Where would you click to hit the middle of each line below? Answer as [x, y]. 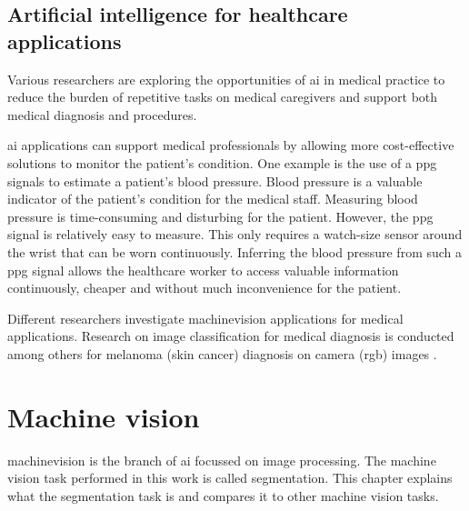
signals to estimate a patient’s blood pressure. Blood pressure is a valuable [215, 180]
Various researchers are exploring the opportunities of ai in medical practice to [226, 79]
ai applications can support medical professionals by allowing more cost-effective [231, 145]
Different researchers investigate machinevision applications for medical [205, 318]
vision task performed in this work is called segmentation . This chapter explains [230, 478]
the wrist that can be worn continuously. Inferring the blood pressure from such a [235, 251]
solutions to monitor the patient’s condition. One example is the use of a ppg [222, 162]
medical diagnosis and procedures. [102, 114]
